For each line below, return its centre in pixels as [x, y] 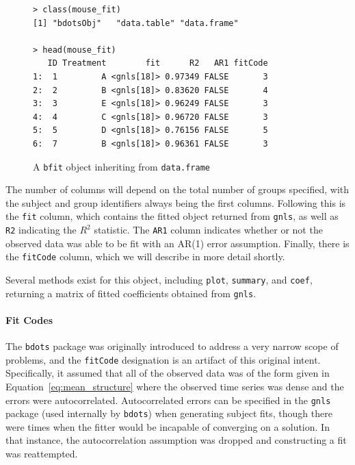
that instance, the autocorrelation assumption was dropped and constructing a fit [176, 440]
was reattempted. [42, 454]
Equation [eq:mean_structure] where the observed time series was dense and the [175, 386]
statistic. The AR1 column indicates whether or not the [208, 230]
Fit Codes [29, 319]
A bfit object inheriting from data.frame [122, 166]
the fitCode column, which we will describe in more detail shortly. [145, 256]
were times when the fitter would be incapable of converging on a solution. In [168, 426]
